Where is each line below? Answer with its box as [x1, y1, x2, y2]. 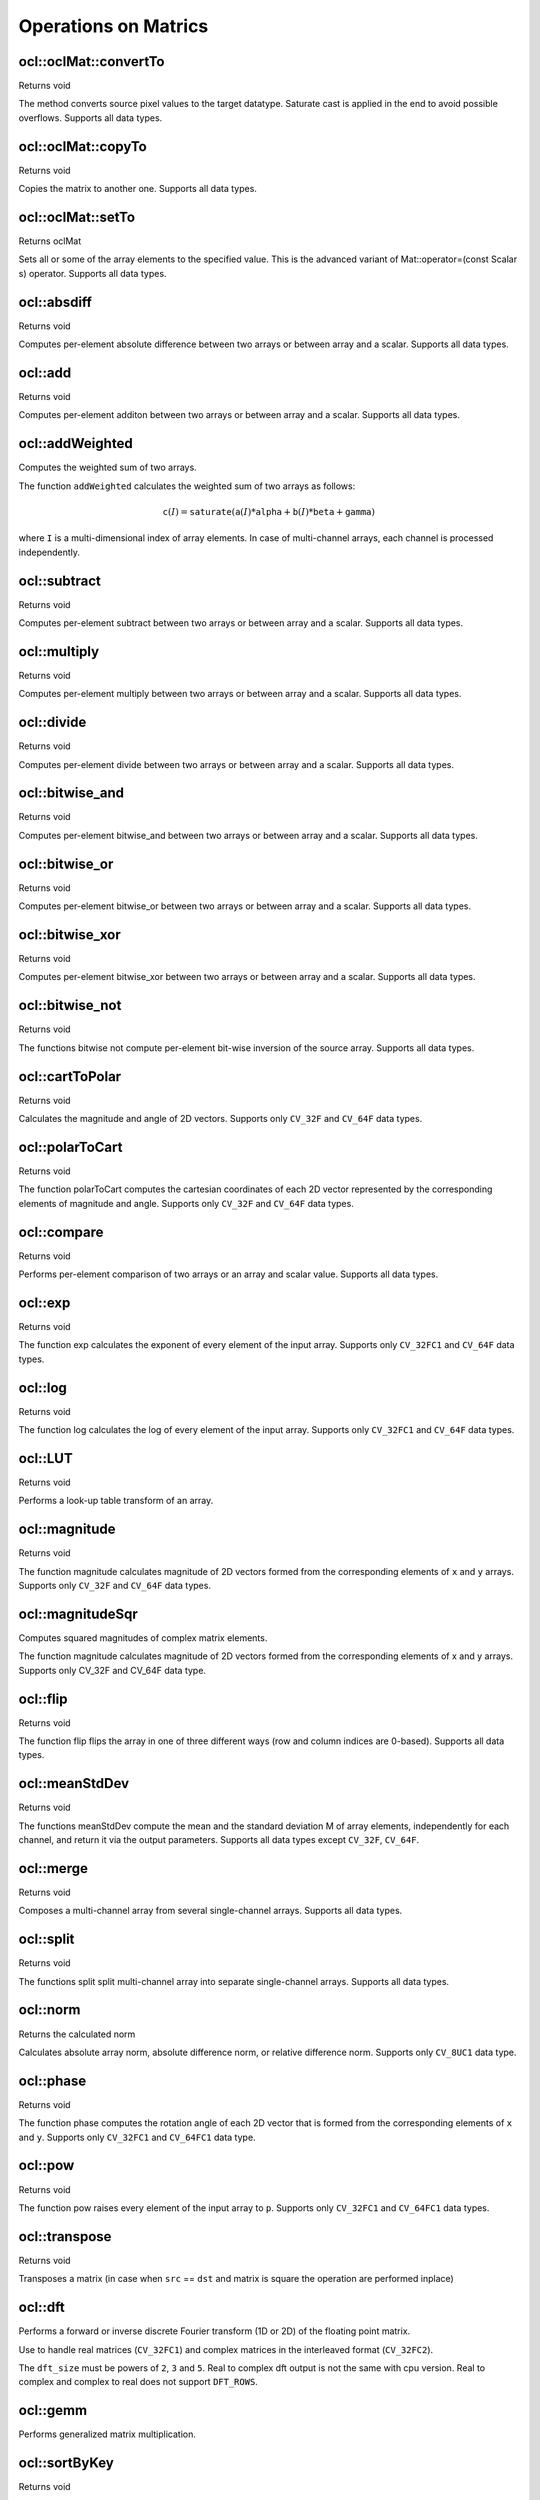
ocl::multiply [18, 643, 100, 660]
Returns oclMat [18, 235, 82, 247]
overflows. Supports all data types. [18, 111, 163, 124]
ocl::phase [18, 2072, 87, 2089]
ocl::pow [18, 2157, 75, 2174]
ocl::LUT [18, 1450, 74, 1467]
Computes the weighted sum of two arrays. [18, 461, 197, 474]
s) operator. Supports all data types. [18, 267, 167, 279]
